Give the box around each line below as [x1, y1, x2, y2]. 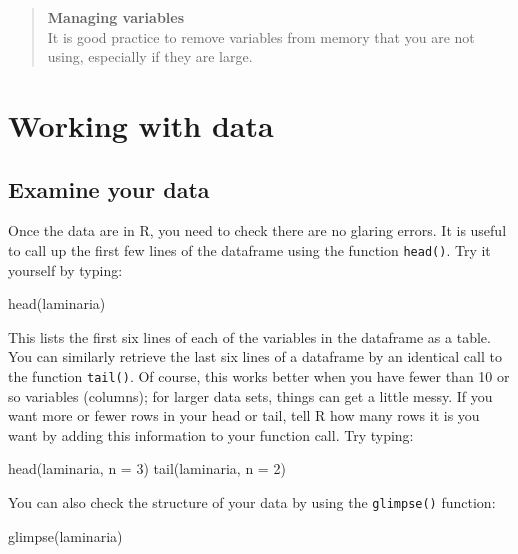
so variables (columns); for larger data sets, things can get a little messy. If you [8, 385, 493, 406]
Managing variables [47, 7, 185, 27]
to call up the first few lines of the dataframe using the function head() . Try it [8, 239, 491, 260]
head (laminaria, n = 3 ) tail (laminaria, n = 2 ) [8, 458, 286, 479]
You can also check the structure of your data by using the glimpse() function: [8, 492, 496, 513]
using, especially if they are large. [47, 46, 253, 67]
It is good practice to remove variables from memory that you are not [47, 26, 475, 47]
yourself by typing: [8, 259, 123, 280]
